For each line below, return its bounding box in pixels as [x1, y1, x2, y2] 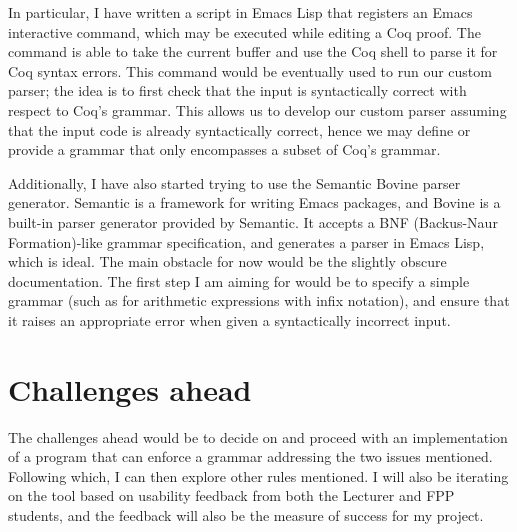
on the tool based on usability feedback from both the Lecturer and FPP [8, 485, 455, 506]
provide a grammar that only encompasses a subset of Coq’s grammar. [8, 139, 441, 160]
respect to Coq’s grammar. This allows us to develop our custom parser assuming [8, 99, 507, 120]
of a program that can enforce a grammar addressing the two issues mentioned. [8, 446, 493, 467]
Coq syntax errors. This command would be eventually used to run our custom [8, 60, 492, 81]
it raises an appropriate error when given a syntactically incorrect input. [8, 309, 451, 330]
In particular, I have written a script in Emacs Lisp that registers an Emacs [8, 2, 473, 22]
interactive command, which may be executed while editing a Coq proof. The [8, 21, 481, 42]
